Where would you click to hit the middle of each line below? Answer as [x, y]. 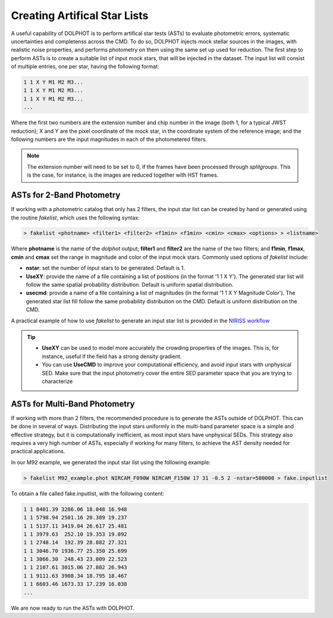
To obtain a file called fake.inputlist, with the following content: [88, 493]
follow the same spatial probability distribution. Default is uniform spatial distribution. [130, 285]
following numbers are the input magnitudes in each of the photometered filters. [109, 139]
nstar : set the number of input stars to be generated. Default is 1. [106, 268]
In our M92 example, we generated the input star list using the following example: [111, 462]
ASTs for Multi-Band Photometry [73, 404]
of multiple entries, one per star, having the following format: [85, 67]
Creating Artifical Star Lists [80, 15]
